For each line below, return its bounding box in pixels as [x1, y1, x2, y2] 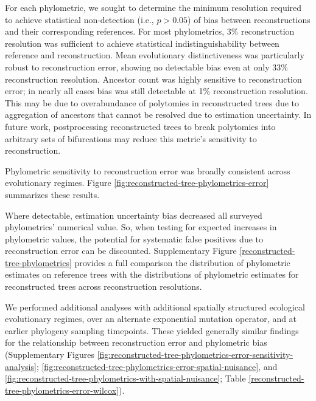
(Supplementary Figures [5, 348, 94, 361]
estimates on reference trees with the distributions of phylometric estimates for [5, 268, 299, 281]
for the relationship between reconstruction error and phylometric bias [5, 336, 267, 349]
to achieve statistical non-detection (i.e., [5, 13, 154, 26]
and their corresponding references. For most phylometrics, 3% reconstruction [5, 25, 295, 38]
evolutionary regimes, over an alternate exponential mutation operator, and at [5, 312, 297, 325]
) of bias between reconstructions [188, 13, 311, 26]
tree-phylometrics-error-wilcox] [5, 383, 119, 396]
